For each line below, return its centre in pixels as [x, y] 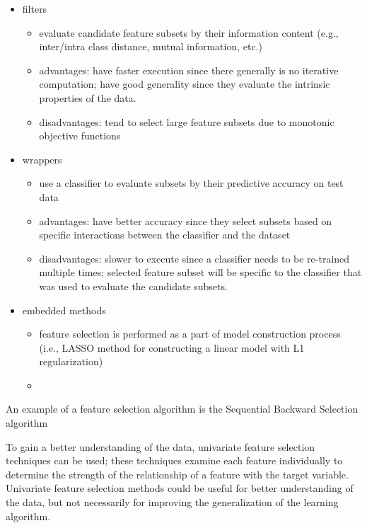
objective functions [80, 136]
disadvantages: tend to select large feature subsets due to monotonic [187, 121]
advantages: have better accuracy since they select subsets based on [186, 220]
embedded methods [64, 310]
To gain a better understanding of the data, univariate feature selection [161, 446]
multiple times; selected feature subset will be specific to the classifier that [200, 272]
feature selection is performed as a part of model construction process [190, 334]
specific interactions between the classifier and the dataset [165, 235]
